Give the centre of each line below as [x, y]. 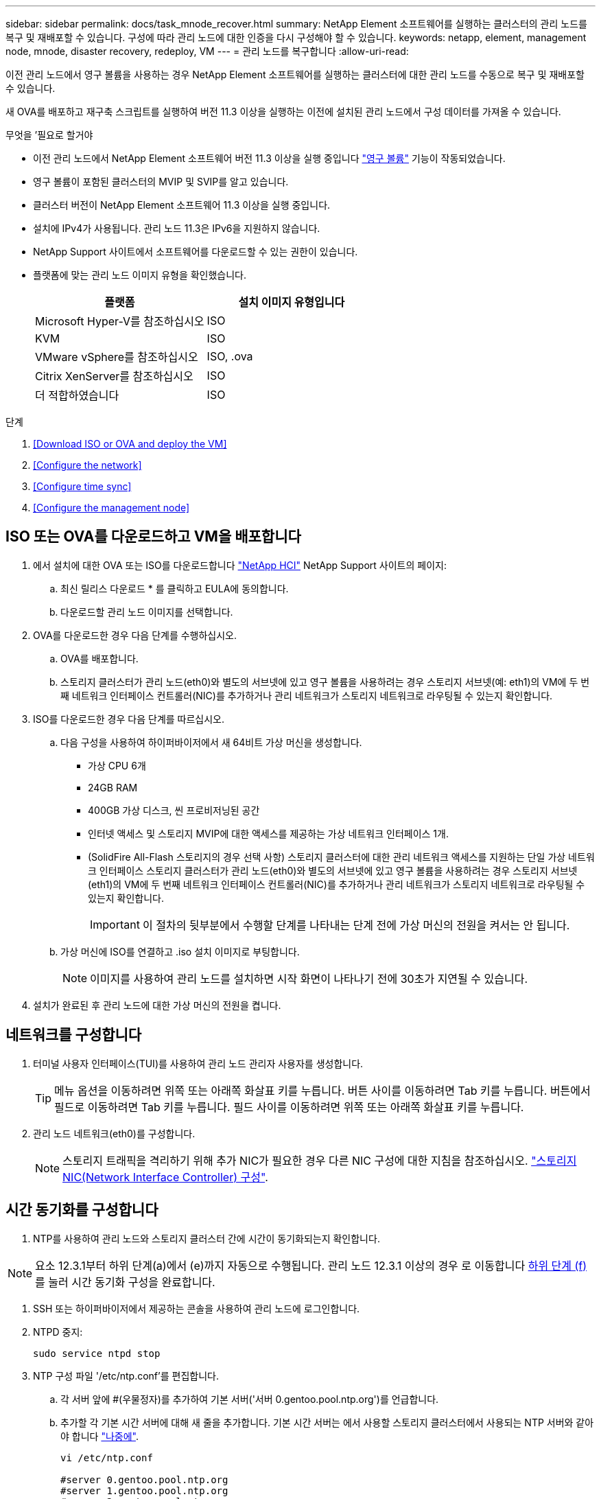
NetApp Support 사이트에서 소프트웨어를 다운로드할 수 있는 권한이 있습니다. [196, 252]
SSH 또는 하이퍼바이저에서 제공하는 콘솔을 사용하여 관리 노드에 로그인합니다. [197, 1308]
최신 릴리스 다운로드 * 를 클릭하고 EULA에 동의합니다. [175, 588]
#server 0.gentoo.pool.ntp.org [144, 1479]
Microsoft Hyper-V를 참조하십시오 [120, 321]
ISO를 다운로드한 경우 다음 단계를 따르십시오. [129, 719]
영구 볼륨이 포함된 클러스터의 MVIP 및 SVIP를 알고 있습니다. [161, 182]
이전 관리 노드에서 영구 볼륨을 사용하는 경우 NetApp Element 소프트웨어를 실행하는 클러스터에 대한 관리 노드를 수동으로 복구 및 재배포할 [295, 74]
